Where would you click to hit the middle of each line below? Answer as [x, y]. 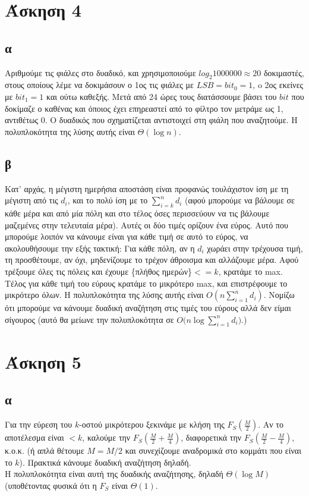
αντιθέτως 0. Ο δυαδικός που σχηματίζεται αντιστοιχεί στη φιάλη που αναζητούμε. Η [151, 120]
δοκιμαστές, [284, 72]
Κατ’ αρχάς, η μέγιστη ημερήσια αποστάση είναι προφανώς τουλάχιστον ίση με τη [147, 188]
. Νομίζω [279, 295]
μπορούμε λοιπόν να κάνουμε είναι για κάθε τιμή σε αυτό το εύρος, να [127, 236]
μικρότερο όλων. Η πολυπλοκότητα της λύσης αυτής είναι [104, 295]
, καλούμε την [106, 437]
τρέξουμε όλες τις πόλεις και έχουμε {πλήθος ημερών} [99, 271]
